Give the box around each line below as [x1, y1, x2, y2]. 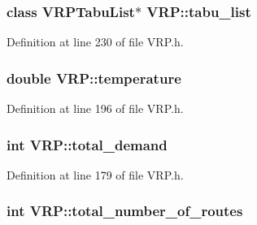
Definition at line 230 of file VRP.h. [7, 33, 184, 50]
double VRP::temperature [7, 67, 181, 88]
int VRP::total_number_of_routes [7, 201, 243, 221]
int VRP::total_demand [7, 134, 168, 154]
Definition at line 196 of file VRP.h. [7, 100, 184, 117]
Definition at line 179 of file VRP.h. [7, 166, 184, 183]
